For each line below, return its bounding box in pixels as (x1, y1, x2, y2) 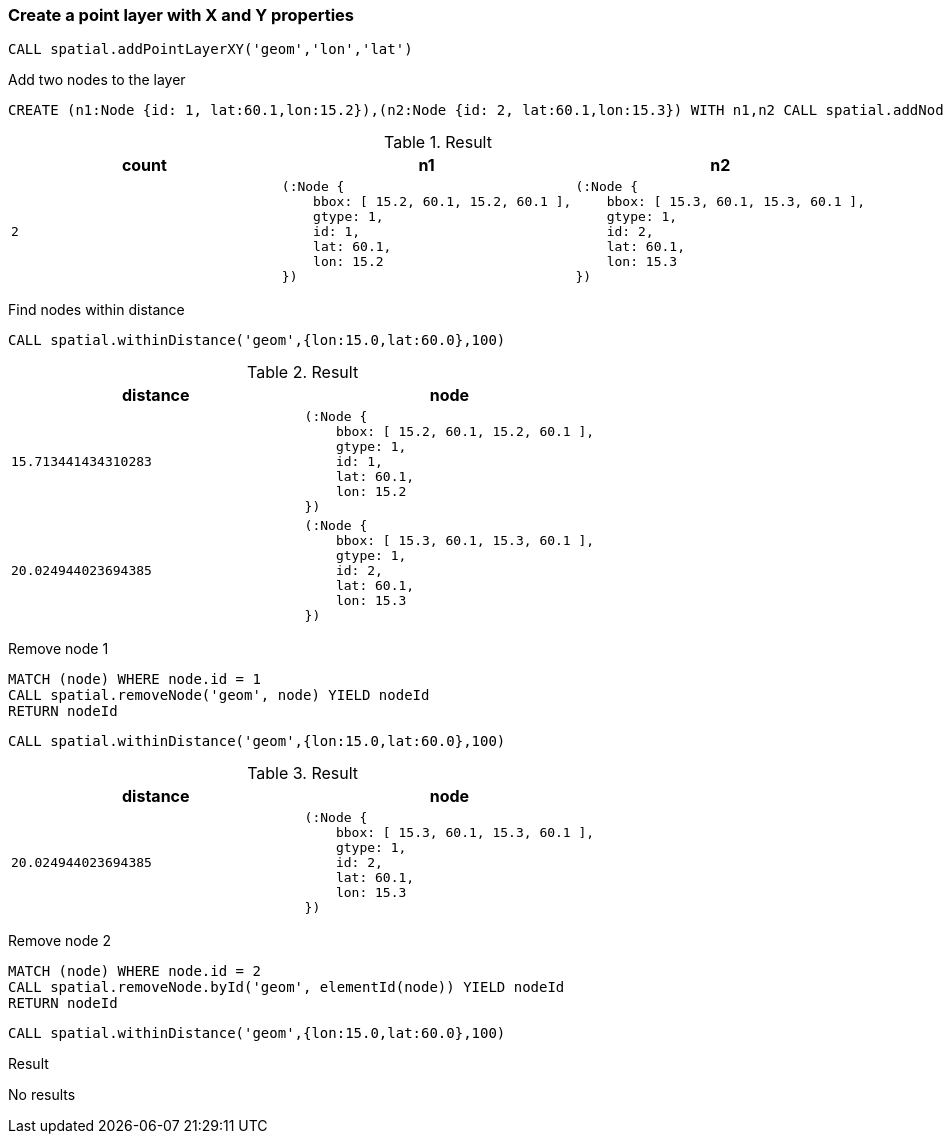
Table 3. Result (247, 763, 359, 784)
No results (8, 1086, 76, 1104)
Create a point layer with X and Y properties (8, 5, 354, 25)
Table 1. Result (384, 132, 492, 153)
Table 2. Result (247, 362, 359, 383)
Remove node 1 (8, 640, 109, 658)
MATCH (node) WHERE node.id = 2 (8, 963, 261, 980)
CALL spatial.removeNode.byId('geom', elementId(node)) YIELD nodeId (8, 979, 565, 996)
